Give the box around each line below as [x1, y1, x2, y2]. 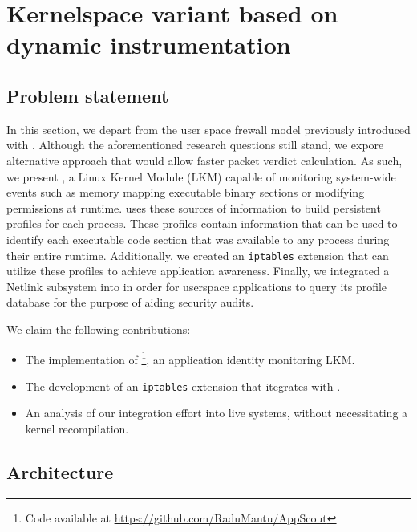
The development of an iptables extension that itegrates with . [25, 377, 341, 394]
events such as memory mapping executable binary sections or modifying [6, 184, 365, 201]
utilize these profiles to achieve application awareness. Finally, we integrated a [6, 262, 390, 279]
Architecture [6, 460, 114, 485]
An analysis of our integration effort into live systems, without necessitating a [25, 404, 408, 421]
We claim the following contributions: [6, 320, 191, 337]
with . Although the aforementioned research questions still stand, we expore [6, 136, 384, 153]
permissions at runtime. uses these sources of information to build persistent [6, 199, 381, 216]
